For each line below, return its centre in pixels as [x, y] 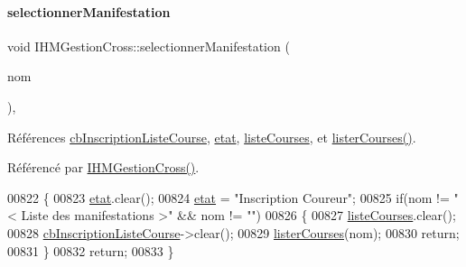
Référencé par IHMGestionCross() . [103, 167]
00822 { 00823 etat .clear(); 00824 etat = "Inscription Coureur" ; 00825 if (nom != [228, 197]
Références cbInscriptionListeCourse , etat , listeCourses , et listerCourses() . [212, 137]
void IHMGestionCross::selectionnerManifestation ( [149, 46]
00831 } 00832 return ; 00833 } [91, 250]
